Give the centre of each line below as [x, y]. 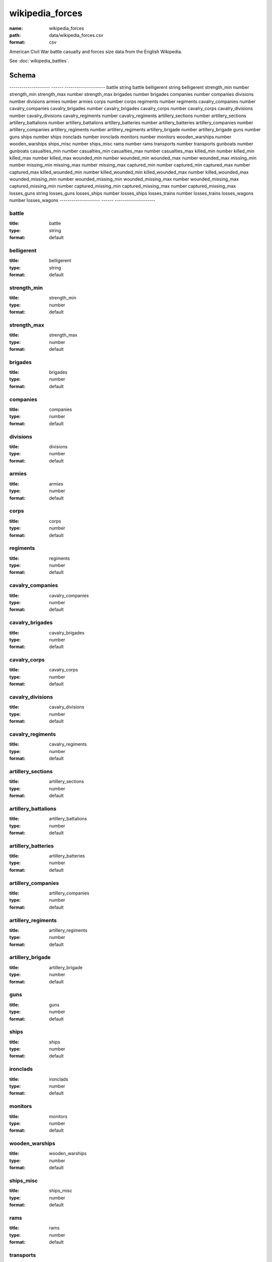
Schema [23, 75]
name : [16, 28]
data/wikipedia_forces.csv [76, 35]
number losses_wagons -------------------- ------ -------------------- [82, 200]
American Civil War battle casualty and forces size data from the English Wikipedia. [96, 51]
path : [15, 35]
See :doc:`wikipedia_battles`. [39, 61]
